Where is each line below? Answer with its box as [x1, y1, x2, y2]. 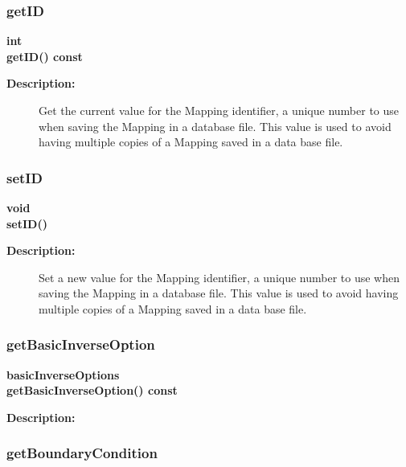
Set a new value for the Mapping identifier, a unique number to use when [39, 268, 400, 285]
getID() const [6, 47, 83, 64]
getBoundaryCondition [6, 443, 158, 463]
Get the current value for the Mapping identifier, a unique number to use [39, 102, 400, 118]
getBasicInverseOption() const [6, 382, 178, 399]
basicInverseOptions [6, 366, 120, 383]
